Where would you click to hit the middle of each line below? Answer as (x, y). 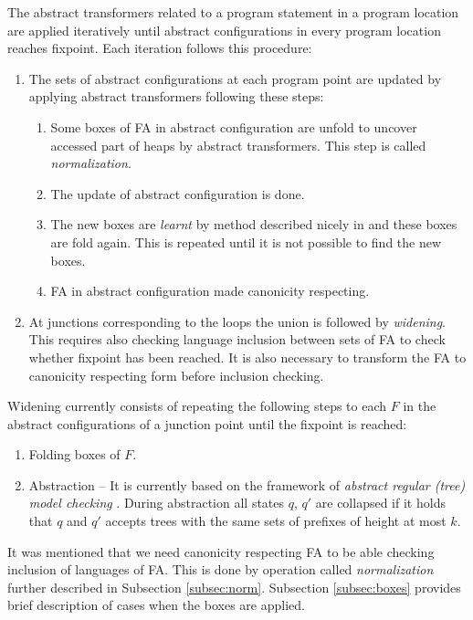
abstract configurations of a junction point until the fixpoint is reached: (207, 423)
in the (420, 406)
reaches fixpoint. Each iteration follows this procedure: (160, 48)
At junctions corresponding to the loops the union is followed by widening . (237, 321)
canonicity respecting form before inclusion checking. (176, 375)
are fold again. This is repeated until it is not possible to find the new (246, 242)
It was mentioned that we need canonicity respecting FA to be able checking (221, 551)
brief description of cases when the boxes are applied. (156, 605)
